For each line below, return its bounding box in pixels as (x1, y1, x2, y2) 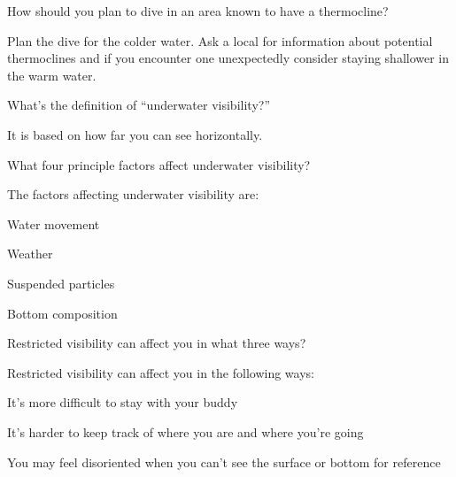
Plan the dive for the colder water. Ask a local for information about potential (7, 31, 433, 50)
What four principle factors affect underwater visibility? (7, 155, 311, 173)
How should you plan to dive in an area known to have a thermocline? (7, 2, 389, 19)
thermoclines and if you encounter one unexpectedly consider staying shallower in (7, 49, 450, 67)
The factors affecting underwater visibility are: (7, 185, 259, 204)
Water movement (7, 214, 100, 233)
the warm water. (7, 65, 97, 84)
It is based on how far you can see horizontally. (7, 125, 263, 143)
